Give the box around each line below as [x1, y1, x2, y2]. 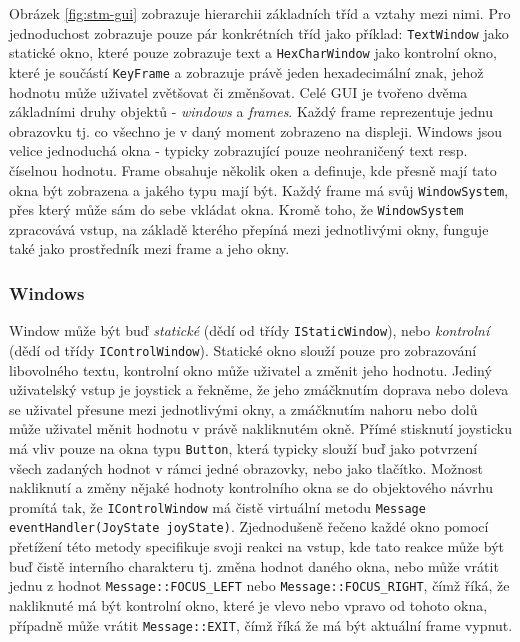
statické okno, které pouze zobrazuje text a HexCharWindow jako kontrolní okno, [9, 42, 497, 63]
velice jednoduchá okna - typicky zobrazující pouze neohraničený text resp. [9, 140, 468, 161]
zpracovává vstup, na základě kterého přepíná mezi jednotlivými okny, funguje [9, 218, 489, 239]
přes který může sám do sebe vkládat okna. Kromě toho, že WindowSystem [9, 199, 464, 220]
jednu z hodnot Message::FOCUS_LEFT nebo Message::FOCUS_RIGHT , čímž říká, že [9, 575, 510, 596]
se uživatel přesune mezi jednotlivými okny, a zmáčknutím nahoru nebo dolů [9, 398, 478, 419]
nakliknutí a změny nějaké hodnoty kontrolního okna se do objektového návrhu [9, 477, 493, 498]
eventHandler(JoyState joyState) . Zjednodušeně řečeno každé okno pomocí [9, 516, 489, 537]
